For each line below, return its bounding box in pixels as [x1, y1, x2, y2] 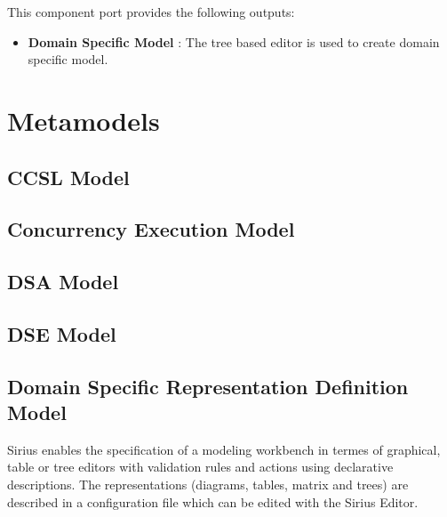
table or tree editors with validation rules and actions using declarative [7, 457, 394, 476]
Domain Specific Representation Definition [7, 372, 409, 400]
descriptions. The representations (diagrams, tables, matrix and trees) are [7, 475, 409, 494]
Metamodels [7, 101, 160, 138]
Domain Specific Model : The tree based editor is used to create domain [28, 32, 440, 51]
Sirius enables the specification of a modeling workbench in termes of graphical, [7, 440, 441, 458]
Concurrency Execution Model [7, 215, 295, 243]
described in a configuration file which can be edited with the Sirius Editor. [7, 492, 419, 511]
